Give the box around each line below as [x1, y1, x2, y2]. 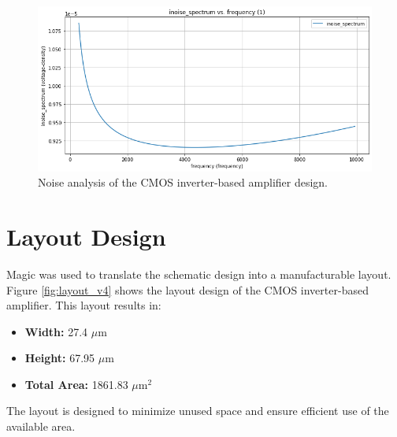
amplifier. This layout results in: [6, 297, 161, 313]
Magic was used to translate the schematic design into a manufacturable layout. [6, 265, 391, 282]
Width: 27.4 [24, 323, 88, 339]
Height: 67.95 [24, 350, 95, 366]
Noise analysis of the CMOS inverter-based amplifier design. [38, 174, 328, 191]
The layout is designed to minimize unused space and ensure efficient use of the [6, 402, 389, 419]
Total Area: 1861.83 [24, 376, 128, 392]
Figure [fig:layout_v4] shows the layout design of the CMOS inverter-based [6, 281, 369, 298]
